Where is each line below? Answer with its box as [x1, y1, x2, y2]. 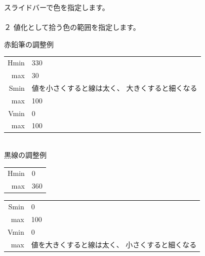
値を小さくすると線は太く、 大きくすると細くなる [31, 82, 197, 93]
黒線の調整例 [4, 150, 47, 160]
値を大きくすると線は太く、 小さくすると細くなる [31, 239, 197, 249]
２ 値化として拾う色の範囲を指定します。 [4, 22, 140, 32]
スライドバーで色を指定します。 [4, 2, 109, 12]
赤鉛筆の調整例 [4, 39, 54, 49]
